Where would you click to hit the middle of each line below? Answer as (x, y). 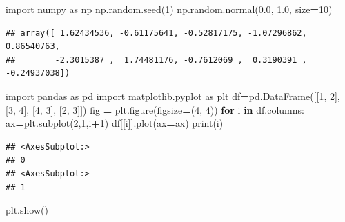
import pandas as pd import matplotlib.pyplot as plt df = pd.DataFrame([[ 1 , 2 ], (173, 95)
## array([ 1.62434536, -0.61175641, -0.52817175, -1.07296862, (156, 33)
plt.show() (27, 210)
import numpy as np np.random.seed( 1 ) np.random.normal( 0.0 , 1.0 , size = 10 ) (169, 9)
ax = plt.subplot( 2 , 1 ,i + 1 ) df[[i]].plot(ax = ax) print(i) (115, 123)
